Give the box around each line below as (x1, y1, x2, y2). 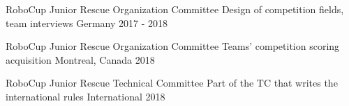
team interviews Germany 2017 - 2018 (6, 15, 168, 30)
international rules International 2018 (6, 89, 165, 103)
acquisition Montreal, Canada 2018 (6, 52, 155, 67)
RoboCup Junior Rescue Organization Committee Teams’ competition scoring (6, 39, 340, 53)
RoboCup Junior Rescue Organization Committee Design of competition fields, (6, 2, 344, 16)
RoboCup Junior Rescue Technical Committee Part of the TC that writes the (6, 76, 338, 90)
